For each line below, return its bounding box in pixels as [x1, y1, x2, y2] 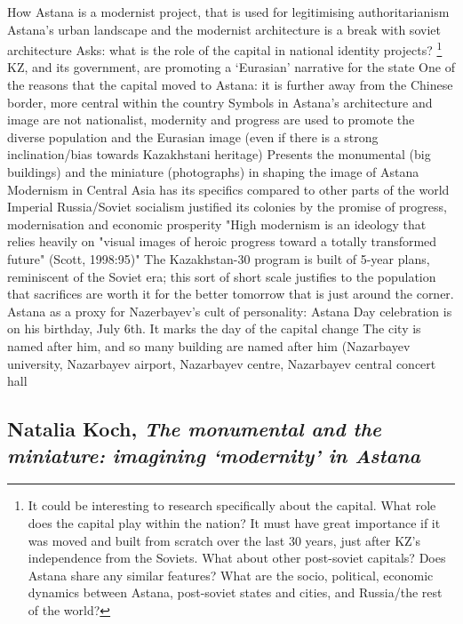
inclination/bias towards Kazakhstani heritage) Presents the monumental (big [7, 145, 431, 164]
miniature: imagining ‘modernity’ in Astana [7, 441, 420, 468]
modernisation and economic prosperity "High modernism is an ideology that [7, 214, 427, 233]
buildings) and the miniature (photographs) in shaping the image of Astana [7, 163, 419, 180]
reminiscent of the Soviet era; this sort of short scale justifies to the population [7, 267, 436, 285]
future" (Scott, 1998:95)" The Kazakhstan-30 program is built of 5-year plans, [7, 249, 430, 268]
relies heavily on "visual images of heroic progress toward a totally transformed [7, 232, 437, 251]
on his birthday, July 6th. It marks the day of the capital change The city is [7, 319, 421, 338]
